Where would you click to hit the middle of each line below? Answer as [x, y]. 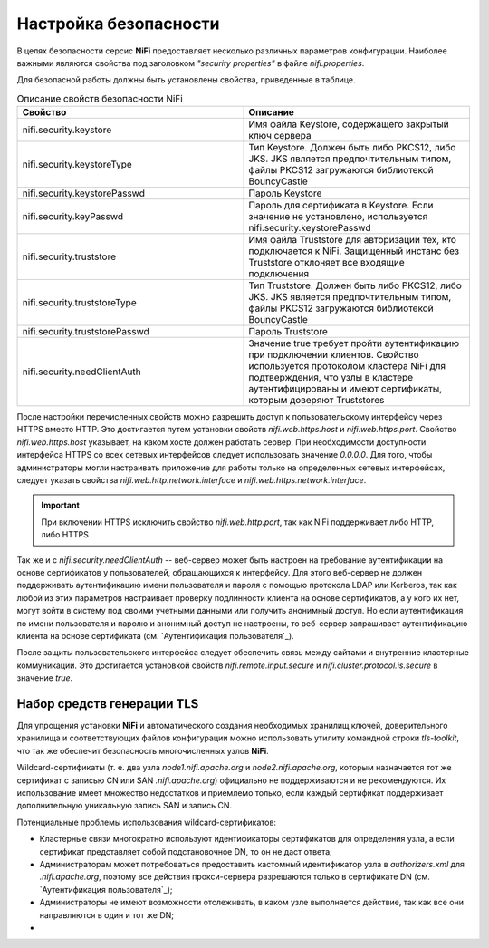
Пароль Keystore [285, 193]
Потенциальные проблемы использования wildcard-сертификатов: [146, 822]
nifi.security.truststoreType [79, 303]
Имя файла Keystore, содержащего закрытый [349, 124]
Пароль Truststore [288, 332]
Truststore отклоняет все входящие [326, 263]
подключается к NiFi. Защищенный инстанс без [354, 251]
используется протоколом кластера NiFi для [347, 366]
